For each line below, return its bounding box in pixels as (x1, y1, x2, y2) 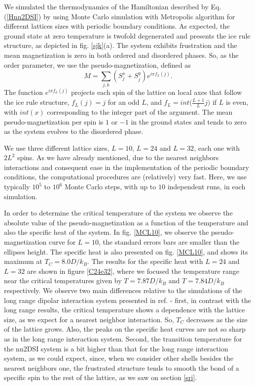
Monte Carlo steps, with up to (65, 181, 156, 192)
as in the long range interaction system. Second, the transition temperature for (4, 333, 242, 343)
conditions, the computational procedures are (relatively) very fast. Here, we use (4, 172, 247, 182)
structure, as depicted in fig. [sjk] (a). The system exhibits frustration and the (4, 40, 237, 50)
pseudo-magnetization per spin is (4, 116, 104, 127)
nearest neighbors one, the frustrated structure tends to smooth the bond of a (4, 362, 239, 373)
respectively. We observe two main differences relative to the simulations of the (4, 285, 242, 295)
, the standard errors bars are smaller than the (99, 237, 240, 247)
